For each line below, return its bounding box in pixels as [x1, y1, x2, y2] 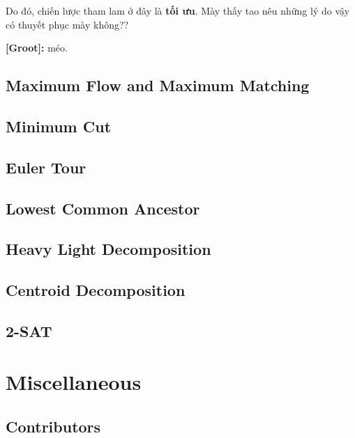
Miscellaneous [6, 368, 142, 396]
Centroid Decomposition [6, 279, 186, 301]
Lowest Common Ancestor [6, 197, 200, 219]
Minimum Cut [6, 115, 112, 136]
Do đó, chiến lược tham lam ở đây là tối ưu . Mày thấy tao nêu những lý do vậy [6, 3, 350, 17]
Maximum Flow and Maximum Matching [6, 75, 310, 96]
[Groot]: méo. [6, 40, 68, 55]
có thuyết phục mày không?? [6, 17, 129, 31]
